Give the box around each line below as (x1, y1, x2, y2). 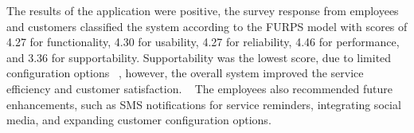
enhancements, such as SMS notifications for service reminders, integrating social (6, 96, 401, 112)
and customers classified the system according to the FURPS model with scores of (6, 18, 408, 34)
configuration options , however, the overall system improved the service (6, 65, 364, 81)
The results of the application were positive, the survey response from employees (6, 2, 399, 18)
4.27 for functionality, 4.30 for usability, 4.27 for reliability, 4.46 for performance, (6, 33, 400, 50)
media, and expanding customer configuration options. (6, 111, 271, 128)
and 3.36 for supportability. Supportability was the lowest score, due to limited (6, 49, 392, 65)
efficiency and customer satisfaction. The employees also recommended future (6, 80, 393, 96)
